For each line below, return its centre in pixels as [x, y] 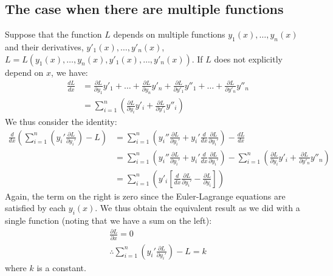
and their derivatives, [44, 47]
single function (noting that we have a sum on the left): [108, 220]
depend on [24, 72]
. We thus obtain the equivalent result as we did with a [197, 208]
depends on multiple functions [169, 34]
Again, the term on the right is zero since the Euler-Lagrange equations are [145, 196]
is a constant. [61, 267]
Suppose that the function [53, 34]
